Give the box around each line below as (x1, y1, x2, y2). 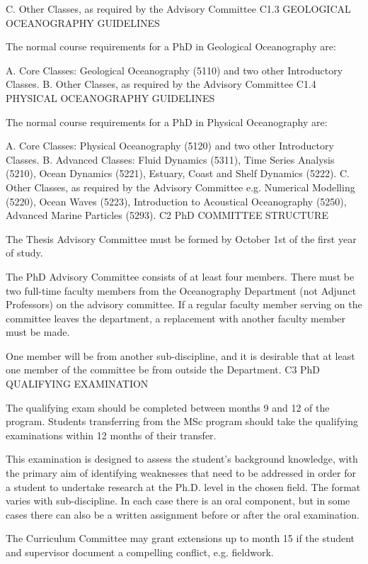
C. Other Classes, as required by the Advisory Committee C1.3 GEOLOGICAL (6, 1, 351, 16)
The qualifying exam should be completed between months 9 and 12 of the (6, 400, 330, 414)
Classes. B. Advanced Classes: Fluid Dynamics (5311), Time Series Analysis (6, 152, 335, 167)
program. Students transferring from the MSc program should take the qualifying (6, 414, 359, 429)
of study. (6, 245, 43, 260)
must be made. (6, 325, 70, 339)
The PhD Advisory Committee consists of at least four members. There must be (6, 269, 355, 283)
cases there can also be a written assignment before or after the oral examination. (6, 507, 360, 521)
